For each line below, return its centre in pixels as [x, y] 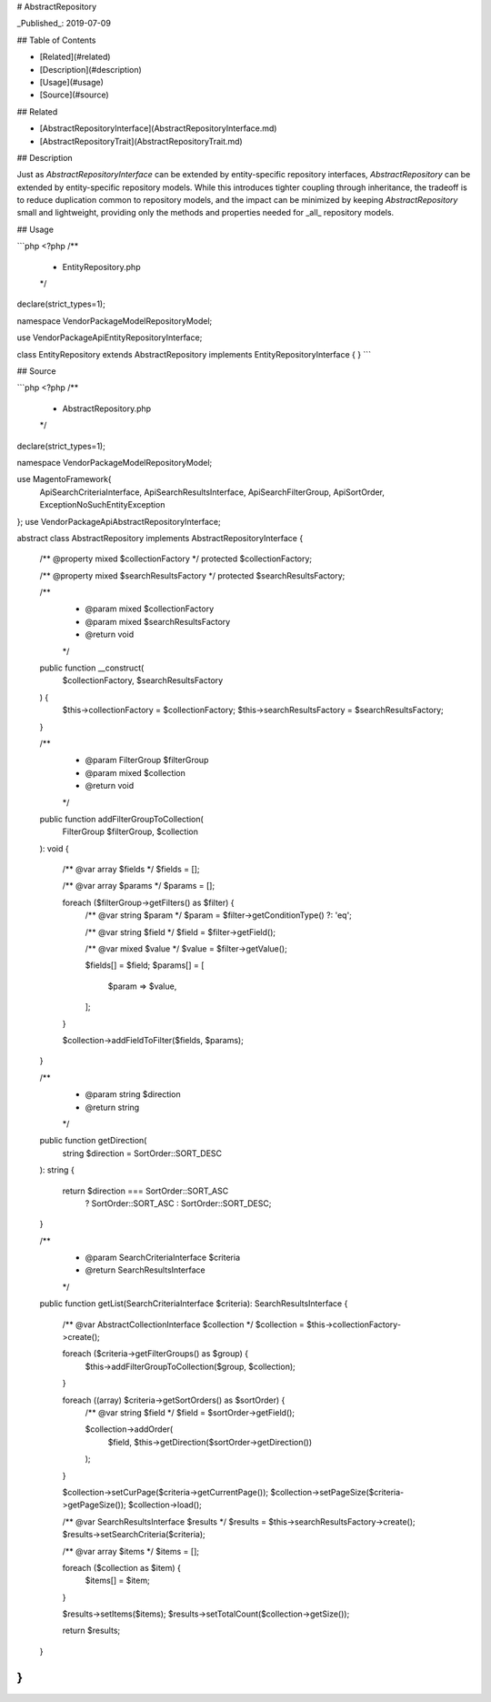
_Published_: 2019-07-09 [64, 24]
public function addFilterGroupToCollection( [121, 819]
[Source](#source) [74, 95]
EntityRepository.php [101, 267]
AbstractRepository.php [107, 408]
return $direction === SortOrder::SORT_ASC [145, 1191]
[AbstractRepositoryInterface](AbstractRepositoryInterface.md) [158, 128]
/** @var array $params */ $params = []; [139, 886]
